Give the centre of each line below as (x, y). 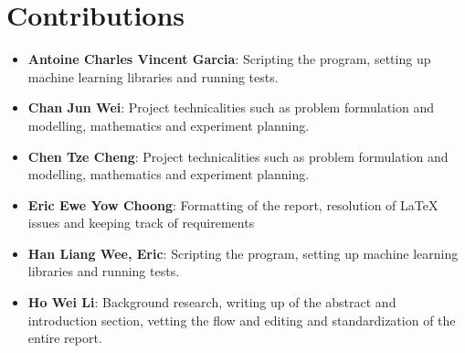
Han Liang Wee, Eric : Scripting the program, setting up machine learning (243, 253)
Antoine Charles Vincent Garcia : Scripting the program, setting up (229, 59)
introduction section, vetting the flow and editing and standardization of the (242, 320)
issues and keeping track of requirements (141, 223)
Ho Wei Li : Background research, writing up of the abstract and (212, 302)
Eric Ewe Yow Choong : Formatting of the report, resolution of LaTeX (233, 204)
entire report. (65, 338)
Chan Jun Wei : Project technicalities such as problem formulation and (231, 107)
